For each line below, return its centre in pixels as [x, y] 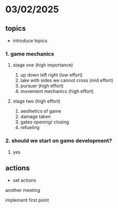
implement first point [27, 200]
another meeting [23, 190]
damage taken [36, 117]
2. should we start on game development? [59, 141]
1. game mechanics [30, 54]
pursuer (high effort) [42, 86]
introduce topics [30, 40]
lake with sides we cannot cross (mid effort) [67, 80]
